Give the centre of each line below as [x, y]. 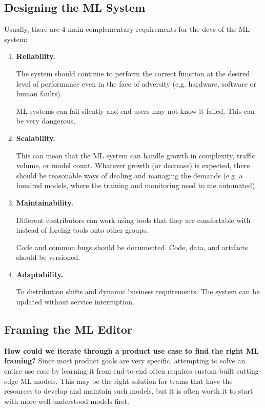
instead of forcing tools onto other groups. [82, 230]
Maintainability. [45, 202]
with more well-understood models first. [67, 401]
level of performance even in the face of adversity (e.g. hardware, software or [136, 83]
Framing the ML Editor [68, 329]
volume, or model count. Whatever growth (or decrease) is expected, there [133, 165]
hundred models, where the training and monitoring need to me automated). [137, 185]
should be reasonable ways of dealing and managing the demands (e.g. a [129, 175]
